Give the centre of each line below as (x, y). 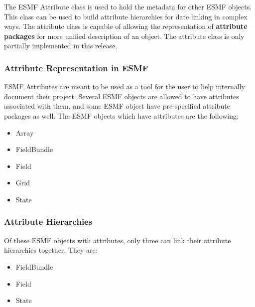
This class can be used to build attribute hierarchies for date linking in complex (126, 16)
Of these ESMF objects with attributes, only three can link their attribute (118, 240)
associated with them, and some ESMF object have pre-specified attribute (117, 106)
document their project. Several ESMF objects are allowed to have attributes (122, 96)
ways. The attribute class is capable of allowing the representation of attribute (126, 26)
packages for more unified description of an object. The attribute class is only (124, 36)
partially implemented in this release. (61, 46)
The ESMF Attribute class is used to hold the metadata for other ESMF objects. (128, 6)
